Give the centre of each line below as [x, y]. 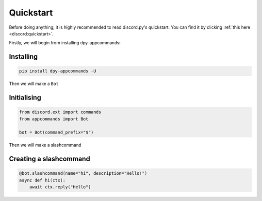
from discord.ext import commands [60, 112]
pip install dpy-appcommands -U [58, 71]
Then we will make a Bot [34, 84]
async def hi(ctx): [42, 180]
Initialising [25, 98]
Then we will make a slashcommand [45, 145]
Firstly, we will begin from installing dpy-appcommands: [65, 43]
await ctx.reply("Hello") [60, 187]
